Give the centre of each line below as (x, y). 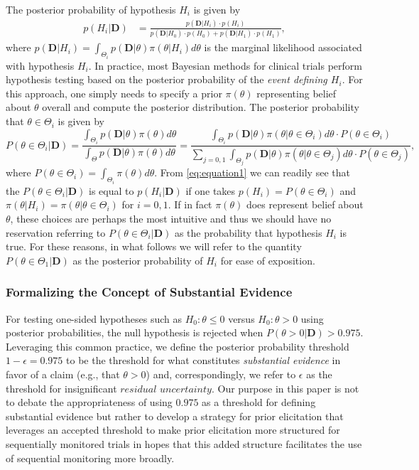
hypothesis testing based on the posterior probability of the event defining (167, 79)
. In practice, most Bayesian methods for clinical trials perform (225, 65)
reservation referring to (56, 232)
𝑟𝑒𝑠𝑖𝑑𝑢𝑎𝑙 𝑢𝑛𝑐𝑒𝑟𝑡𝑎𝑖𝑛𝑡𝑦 (166, 389)
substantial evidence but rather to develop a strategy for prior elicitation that (175, 416)
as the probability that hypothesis (248, 232)
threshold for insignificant (61, 388)
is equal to (111, 190)
